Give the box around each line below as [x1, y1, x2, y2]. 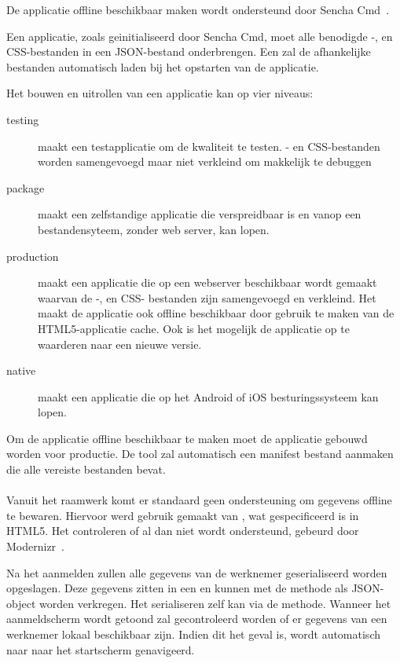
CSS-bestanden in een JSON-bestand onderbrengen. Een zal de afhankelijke [6, 43, 371, 60]
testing [6, 111, 39, 127]
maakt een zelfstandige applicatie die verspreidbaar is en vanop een [38, 206, 361, 222]
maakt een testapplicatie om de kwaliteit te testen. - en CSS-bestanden [38, 137, 380, 154]
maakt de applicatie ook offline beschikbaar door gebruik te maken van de [38, 305, 394, 321]
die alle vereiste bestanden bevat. [6, 461, 166, 478]
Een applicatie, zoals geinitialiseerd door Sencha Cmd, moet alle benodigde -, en [6, 27, 393, 44]
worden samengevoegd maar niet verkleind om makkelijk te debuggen [38, 153, 372, 170]
